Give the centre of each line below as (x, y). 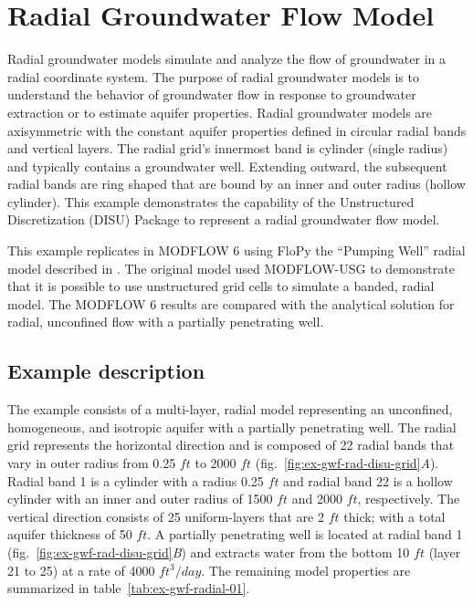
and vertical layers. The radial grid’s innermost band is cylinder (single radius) (228, 148)
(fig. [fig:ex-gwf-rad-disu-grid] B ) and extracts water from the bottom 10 (209, 552)
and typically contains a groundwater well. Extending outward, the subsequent (227, 166)
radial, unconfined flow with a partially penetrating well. (166, 322)
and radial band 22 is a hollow (368, 480)
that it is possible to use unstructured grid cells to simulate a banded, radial (221, 286)
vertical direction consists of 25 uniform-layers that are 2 (166, 516)
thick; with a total (394, 516)
